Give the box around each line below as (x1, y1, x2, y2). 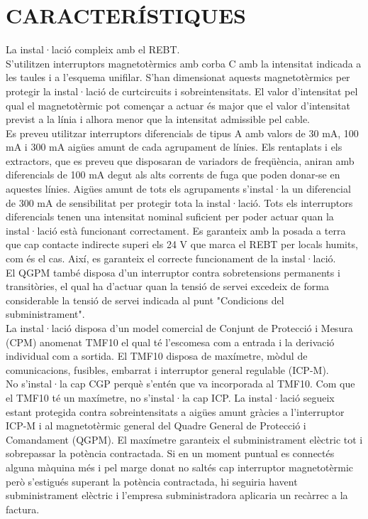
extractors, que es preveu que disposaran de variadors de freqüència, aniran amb (6, 153, 355, 168)
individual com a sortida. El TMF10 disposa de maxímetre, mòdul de (6, 348, 308, 363)
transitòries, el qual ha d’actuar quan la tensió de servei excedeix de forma (6, 279, 329, 294)
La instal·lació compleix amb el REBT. (6, 42, 180, 57)
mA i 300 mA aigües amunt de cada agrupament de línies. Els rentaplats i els (6, 139, 342, 154)
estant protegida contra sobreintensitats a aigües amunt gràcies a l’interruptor (6, 404, 345, 419)
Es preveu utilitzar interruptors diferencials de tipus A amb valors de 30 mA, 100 (6, 125, 359, 140)
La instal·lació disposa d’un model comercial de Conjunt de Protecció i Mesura (6, 321, 353, 335)
